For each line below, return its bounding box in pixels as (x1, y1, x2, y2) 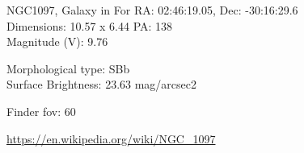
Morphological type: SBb (6, 60, 130, 76)
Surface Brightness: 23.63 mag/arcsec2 (6, 76, 197, 93)
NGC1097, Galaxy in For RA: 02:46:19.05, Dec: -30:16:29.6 (6, 2, 298, 18)
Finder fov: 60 (6, 102, 76, 119)
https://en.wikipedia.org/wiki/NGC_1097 (6, 130, 216, 147)
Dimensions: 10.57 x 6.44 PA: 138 (6, 17, 173, 34)
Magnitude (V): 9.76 (6, 33, 108, 50)
